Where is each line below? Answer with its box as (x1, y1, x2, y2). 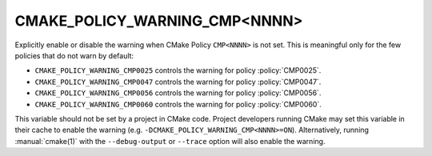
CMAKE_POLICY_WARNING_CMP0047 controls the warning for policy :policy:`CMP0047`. (34, 77, 322, 86)
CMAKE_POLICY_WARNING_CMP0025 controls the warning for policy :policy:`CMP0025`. (34, 66, 322, 75)
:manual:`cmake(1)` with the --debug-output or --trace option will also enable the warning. (14, 136, 326, 146)
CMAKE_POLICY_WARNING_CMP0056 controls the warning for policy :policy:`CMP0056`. (34, 88, 322, 98)
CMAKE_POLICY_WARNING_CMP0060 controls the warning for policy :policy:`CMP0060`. (34, 99, 322, 109)
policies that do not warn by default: (14, 50, 134, 60)
